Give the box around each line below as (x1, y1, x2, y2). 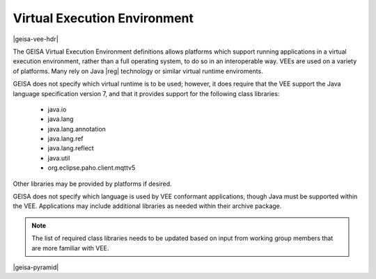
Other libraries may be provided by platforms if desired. (13, 180, 172, 188)
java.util (47, 154, 70, 162)
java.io (47, 105, 67, 113)
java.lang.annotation (47, 125, 106, 133)
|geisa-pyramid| (13, 263, 59, 271)
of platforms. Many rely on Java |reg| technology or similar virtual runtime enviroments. (13, 67, 264, 75)
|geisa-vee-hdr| (13, 35, 58, 43)
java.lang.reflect (47, 144, 94, 152)
